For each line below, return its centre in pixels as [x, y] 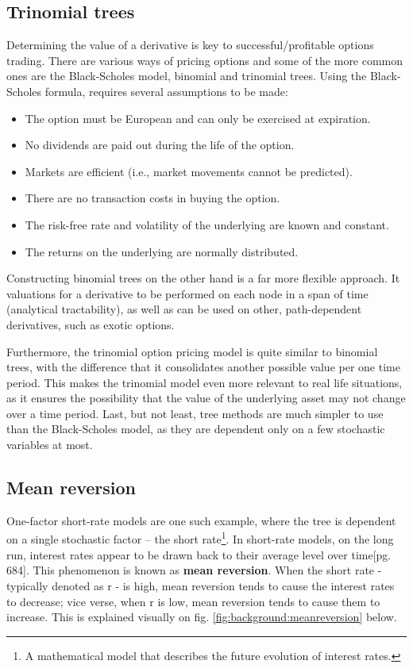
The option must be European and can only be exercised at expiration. [198, 118]
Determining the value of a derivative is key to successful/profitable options [190, 45]
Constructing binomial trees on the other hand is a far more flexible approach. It [203, 278]
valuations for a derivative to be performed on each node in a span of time [187, 293]
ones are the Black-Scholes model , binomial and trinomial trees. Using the [187, 76]
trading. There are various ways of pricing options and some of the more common [205, 60]
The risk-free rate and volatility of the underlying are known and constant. [207, 224]
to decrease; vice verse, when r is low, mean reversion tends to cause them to [193, 601]
